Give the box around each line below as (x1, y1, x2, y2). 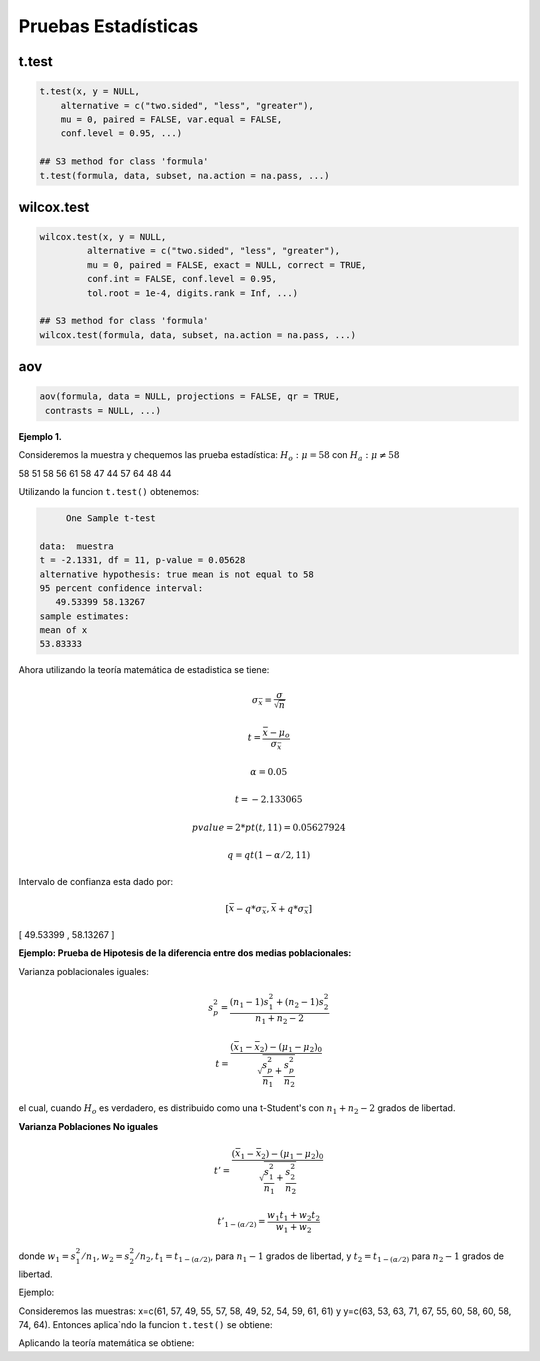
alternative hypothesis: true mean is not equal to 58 (39, 568, 314, 580)
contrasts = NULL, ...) (45, 405, 162, 416)
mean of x (39, 625, 88, 636)
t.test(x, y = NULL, (39, 86, 140, 97)
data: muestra (39, 540, 114, 552)
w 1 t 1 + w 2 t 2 (266, 1209, 320, 1223)
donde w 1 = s (18, 1250, 77, 1264)
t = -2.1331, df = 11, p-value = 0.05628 (39, 555, 246, 566)
